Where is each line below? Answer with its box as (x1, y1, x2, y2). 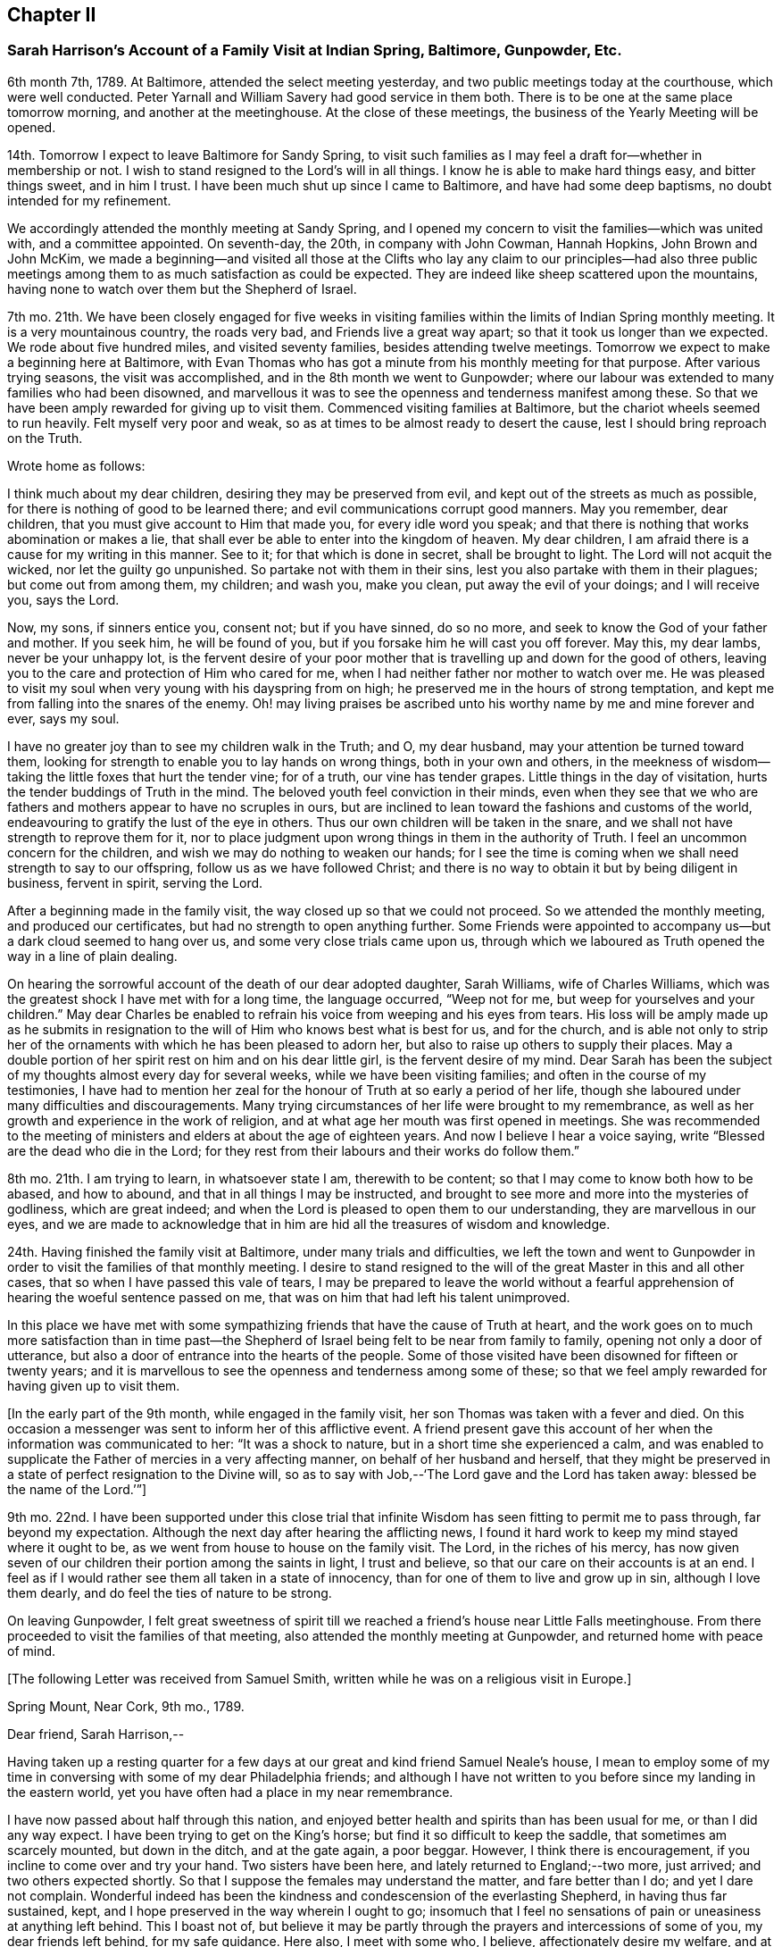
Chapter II (7, 4, 96, 26)
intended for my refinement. (7, 192, 171, 208)
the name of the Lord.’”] (7, 1481, 147, 1497)
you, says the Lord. (7, 591, 120, 607)
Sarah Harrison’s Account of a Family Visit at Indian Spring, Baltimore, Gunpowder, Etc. (7, 41, 622, 60)
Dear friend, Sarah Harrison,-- (7, 1726, 185, 1742)
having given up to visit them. (7, 1377, 180, 1393)
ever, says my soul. (7, 710, 120, 726)
